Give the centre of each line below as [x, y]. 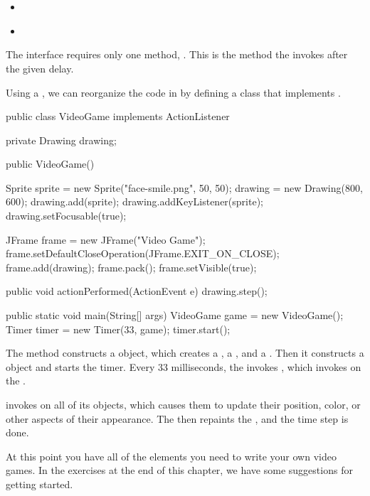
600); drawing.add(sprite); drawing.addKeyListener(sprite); [134, 201]
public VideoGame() [50, 164]
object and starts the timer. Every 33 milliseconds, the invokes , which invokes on [184, 366]
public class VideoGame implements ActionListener [118, 116]
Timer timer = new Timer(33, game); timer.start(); [118, 329]
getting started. [39, 484]
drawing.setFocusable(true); [66, 216]
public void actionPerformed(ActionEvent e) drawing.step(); [137, 291]
